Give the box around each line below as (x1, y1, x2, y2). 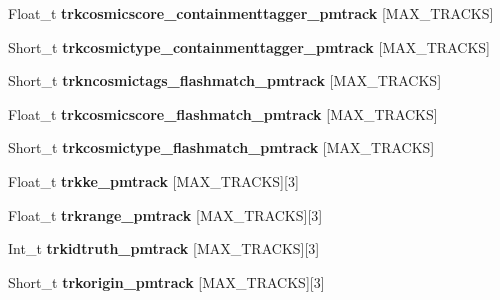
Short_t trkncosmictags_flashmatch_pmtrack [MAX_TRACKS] (8, 70, 442, 91)
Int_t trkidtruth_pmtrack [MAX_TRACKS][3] (8, 238, 320, 259)
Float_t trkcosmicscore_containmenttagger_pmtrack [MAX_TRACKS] (8, 3, 494, 23)
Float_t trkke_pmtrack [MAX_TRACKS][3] (8, 170, 299, 191)
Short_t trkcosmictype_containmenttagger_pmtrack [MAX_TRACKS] (8, 36, 490, 57)
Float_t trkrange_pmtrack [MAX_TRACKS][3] (8, 204, 323, 225)
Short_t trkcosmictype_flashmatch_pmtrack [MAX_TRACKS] (8, 137, 435, 158)
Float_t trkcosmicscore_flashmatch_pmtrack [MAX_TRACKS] (8, 103, 438, 124)
